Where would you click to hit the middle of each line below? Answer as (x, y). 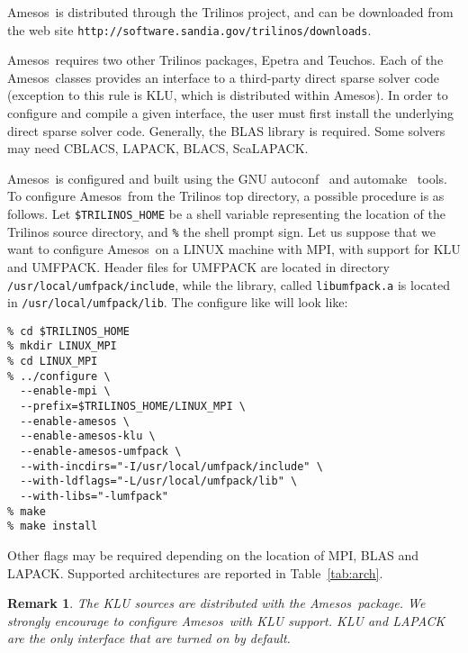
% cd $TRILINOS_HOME (69, 331)
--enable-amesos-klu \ (88, 436)
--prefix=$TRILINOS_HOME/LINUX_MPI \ (133, 407)
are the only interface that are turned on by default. (149, 638)
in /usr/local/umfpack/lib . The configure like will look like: (178, 302)
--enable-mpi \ (65, 391)
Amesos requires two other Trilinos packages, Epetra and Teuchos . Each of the (225, 60)
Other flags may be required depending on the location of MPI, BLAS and (213, 555)
